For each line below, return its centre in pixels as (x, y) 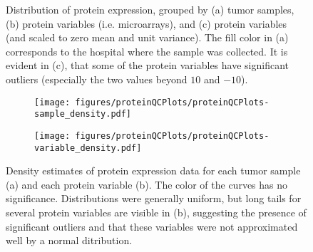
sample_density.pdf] (83, 114)
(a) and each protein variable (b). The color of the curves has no (147, 184)
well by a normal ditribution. (69, 240)
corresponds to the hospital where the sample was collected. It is (147, 51)
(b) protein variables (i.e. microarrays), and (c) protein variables (147, 23)
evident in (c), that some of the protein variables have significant (147, 65)
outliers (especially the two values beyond (97, 79)
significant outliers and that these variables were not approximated (152, 226)
